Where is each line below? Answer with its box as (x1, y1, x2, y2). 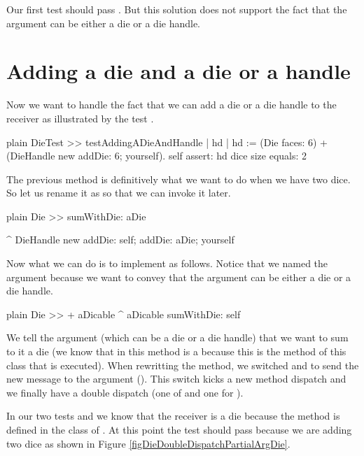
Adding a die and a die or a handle (6, 57, 351, 85)
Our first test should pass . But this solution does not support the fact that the (6, 2, 347, 16)
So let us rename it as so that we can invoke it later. (6, 185, 231, 200)
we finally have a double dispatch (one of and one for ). (6, 385, 244, 399)
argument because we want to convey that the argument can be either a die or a (6, 269, 351, 284)
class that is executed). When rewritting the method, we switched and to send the (6, 357, 359, 372)
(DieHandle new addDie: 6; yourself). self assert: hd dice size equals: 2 (6, 148, 307, 163)
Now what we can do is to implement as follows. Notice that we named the (6, 256, 328, 271)
